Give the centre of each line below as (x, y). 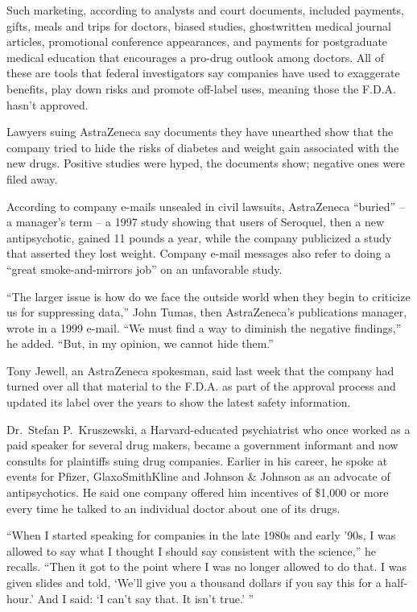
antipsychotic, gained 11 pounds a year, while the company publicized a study (199, 237)
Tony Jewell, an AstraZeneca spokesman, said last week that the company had (200, 370)
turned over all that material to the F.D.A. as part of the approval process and (201, 386)
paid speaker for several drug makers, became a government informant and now (202, 445)
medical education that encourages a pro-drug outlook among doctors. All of (195, 57)
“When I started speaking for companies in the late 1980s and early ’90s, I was (201, 535)
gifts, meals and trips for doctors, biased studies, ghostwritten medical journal (199, 25)
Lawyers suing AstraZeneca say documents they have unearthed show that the (200, 132)
